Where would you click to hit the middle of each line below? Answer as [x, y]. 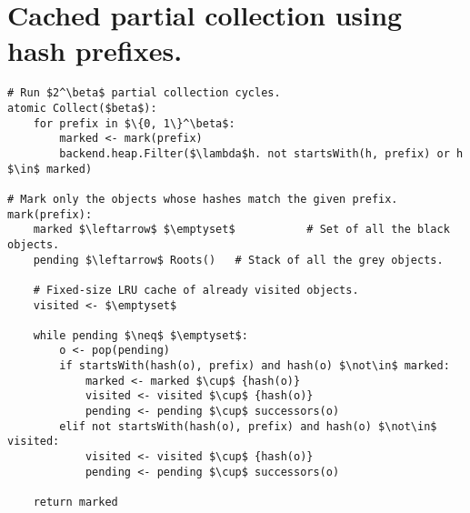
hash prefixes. [95, 50]
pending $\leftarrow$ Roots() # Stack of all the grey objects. [238, 260]
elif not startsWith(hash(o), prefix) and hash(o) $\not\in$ [248, 426]
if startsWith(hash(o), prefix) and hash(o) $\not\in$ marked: [255, 366]
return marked [75, 503]
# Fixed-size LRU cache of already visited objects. [196, 290]
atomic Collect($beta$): [82, 108]
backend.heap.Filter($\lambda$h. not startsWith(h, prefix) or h [261, 153]
